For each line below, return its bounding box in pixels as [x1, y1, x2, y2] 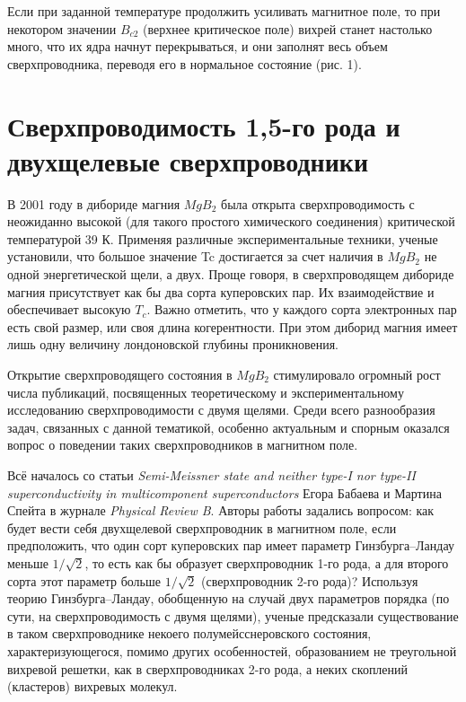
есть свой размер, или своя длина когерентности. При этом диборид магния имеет [7, 317, 458, 336]
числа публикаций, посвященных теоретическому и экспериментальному [7, 382, 404, 401]
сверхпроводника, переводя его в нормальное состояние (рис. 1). [7, 54, 362, 73]
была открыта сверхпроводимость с [221, 194, 415, 213]
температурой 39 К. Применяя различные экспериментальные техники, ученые [7, 229, 438, 248]
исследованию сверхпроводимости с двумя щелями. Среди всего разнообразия [7, 400, 435, 419]
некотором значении [7, 19, 117, 38]
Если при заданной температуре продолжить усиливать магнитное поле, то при [7, 2, 441, 20]
